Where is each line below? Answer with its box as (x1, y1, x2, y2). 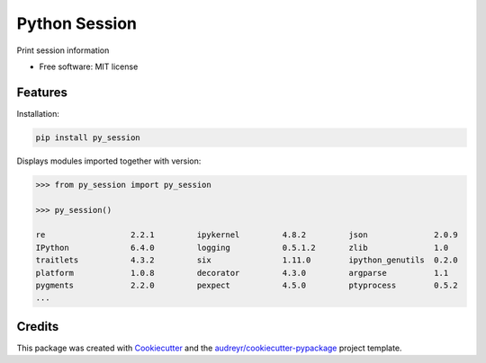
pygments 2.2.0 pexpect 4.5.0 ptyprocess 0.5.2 (35, 279, 458, 290)
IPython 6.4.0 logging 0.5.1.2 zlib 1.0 (35, 243, 449, 252)
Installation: (16, 108, 60, 119)
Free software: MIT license (39, 61, 139, 72)
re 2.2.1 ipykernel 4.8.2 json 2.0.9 (35, 230, 458, 240)
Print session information (16, 45, 110, 56)
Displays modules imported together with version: (16, 155, 202, 166)
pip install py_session (35, 132, 141, 143)
